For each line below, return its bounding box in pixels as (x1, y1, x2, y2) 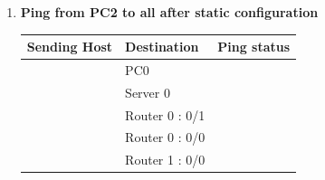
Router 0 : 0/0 (125, 128, 206, 147)
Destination (125, 37, 199, 56)
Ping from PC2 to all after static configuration (20, 3, 319, 21)
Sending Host (26, 37, 113, 56)
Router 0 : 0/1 (125, 105, 206, 124)
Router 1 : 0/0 (125, 150, 206, 169)
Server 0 (125, 82, 170, 101)
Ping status (217, 37, 291, 56)
